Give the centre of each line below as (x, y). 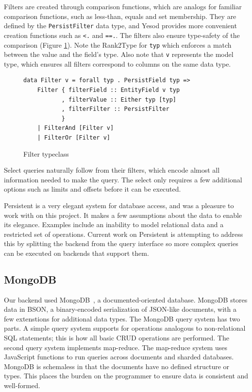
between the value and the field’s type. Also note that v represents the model (119, 54)
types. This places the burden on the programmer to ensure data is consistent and (126, 376)
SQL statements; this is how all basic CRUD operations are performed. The (117, 338)
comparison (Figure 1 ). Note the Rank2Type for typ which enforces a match (118, 45)
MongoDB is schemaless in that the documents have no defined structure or (117, 366)
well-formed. (22, 385)
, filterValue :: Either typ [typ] (119, 99)
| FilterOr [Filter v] (74, 137)
